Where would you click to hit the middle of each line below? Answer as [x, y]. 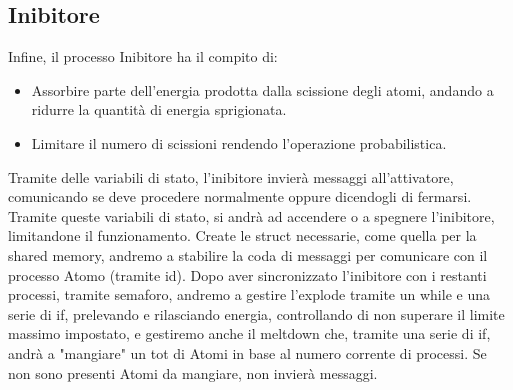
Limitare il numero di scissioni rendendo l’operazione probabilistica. [239, 142]
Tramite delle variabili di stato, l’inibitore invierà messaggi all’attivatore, [231, 176]
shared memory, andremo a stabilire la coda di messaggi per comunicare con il [248, 254]
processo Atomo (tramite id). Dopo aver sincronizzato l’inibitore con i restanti [247, 274]
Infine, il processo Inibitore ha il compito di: [143, 56]
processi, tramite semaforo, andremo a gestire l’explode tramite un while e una [249, 294]
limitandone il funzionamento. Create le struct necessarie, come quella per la [242, 235]
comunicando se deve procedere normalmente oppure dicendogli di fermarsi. [240, 196]
